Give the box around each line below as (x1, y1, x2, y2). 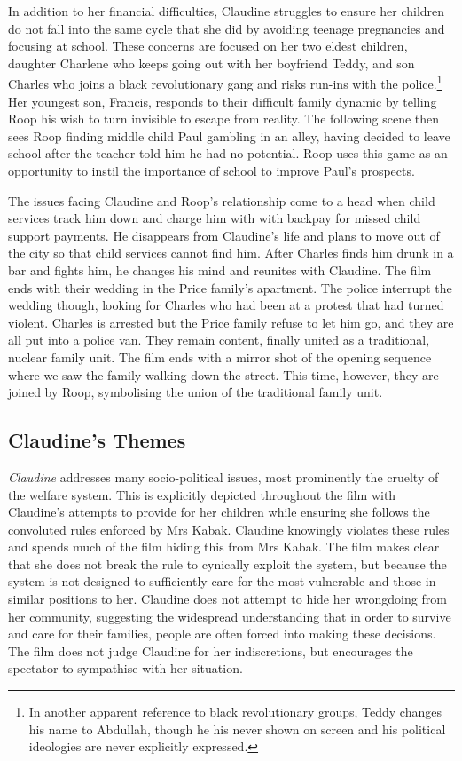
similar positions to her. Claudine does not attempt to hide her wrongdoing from (8, 590, 447, 608)
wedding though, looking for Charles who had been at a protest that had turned (8, 296, 444, 314)
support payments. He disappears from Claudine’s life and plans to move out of (8, 226, 440, 244)
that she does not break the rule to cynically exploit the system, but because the (8, 554, 447, 573)
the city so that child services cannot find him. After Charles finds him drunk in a (8, 243, 454, 262)
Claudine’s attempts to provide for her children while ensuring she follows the (8, 503, 430, 521)
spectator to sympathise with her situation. (8, 659, 243, 678)
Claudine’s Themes (8, 426, 186, 454)
